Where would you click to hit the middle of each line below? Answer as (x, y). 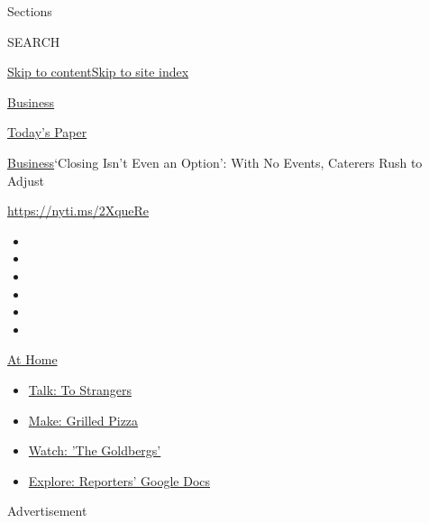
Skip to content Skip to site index (98, 72)
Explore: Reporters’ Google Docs (119, 480)
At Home (32, 359)
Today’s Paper (47, 132)
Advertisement (47, 511)
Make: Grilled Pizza (83, 420)
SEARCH (34, 41)
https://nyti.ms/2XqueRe (78, 211)
